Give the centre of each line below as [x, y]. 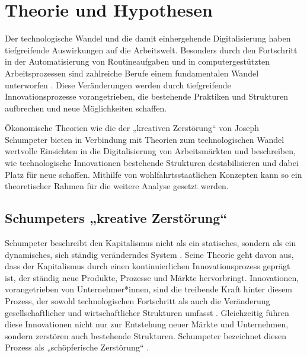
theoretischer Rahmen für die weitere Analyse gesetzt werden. [117, 186]
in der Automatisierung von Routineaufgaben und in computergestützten [137, 61]
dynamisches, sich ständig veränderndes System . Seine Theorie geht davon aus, [149, 254]
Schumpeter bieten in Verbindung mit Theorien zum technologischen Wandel [145, 139]
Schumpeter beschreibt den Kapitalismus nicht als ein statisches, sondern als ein [151, 243]
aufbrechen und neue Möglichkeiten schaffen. [86, 108]
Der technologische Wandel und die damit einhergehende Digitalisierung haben [148, 38]
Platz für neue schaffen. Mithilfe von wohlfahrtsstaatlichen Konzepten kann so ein [153, 174]
